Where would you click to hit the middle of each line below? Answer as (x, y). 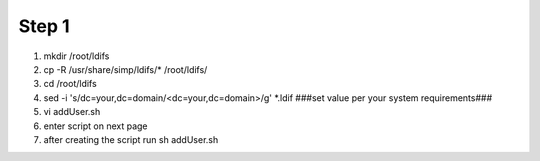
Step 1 (44, 26)
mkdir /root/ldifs (76, 56)
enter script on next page (95, 126)
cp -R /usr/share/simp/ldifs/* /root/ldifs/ (125, 69)
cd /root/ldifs (70, 84)
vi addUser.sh (72, 112)
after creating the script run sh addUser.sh (131, 139)
